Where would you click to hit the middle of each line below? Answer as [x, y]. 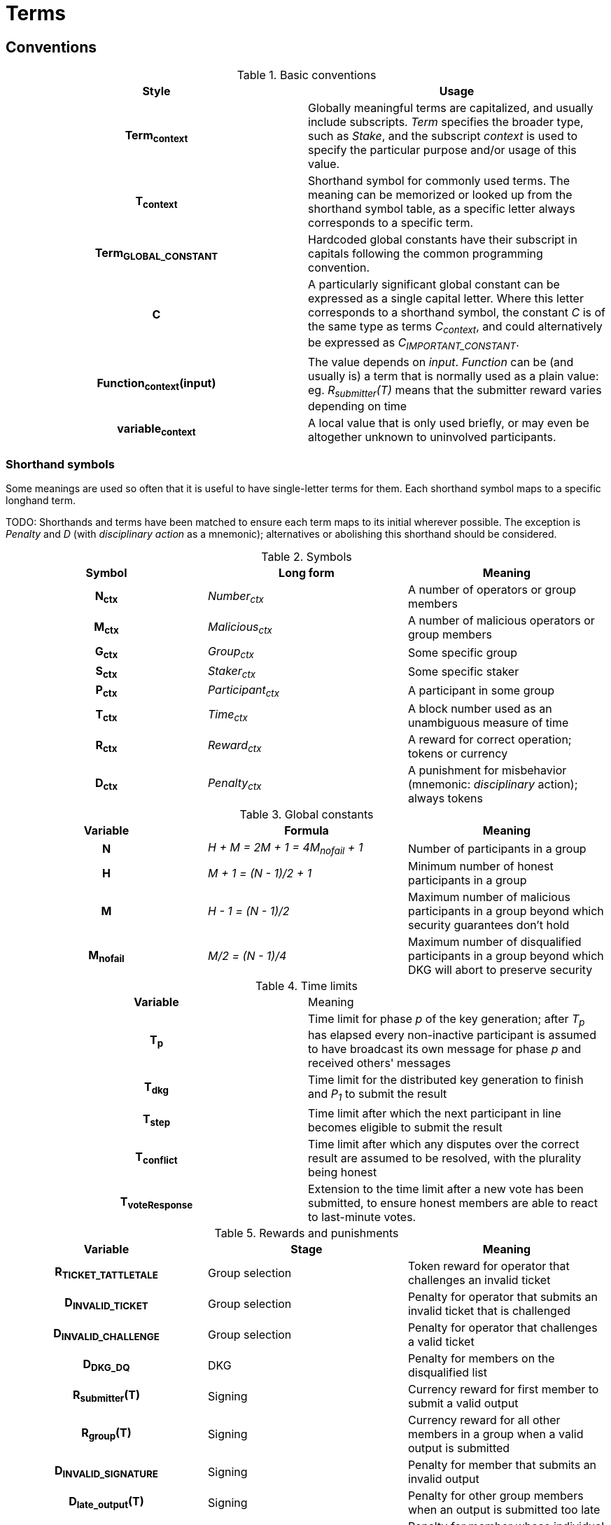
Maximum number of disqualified [494, 942]
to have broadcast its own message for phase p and [445, 1049]
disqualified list [447, 1372]
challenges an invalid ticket [479, 1280]
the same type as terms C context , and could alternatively [455, 328]
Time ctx [227, 716]
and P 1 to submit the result [378, 1095]
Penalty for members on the [481, 1358]
